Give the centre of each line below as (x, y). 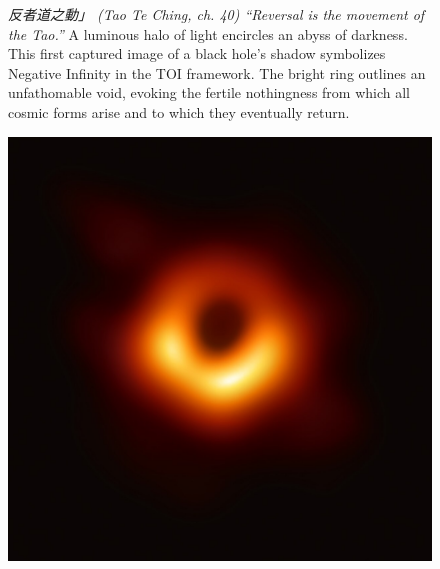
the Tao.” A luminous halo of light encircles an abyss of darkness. (208, 33)
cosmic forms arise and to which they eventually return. (179, 111)
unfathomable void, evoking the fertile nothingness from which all (209, 92)
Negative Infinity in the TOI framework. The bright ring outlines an (217, 72)
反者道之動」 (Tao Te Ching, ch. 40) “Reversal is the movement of (216, 14)
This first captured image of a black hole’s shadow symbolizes (197, 53)
